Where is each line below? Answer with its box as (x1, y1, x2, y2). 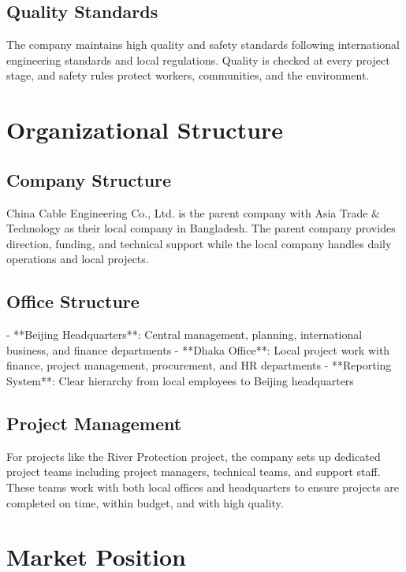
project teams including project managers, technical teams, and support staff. (6, 463, 381, 480)
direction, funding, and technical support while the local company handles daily (6, 235, 392, 251)
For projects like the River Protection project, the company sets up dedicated (6, 448, 381, 464)
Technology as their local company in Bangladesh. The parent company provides (6, 220, 396, 236)
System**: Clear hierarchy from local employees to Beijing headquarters (6, 372, 354, 388)
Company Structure (6, 167, 172, 191)
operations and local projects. (6, 251, 149, 267)
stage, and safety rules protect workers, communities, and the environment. (6, 67, 370, 84)
